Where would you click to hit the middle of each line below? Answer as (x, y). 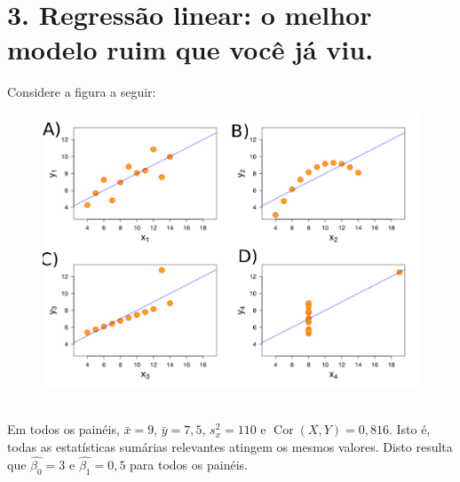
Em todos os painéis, (63, 429)
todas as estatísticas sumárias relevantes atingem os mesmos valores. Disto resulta (230, 446)
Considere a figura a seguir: (82, 92)
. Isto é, (409, 429)
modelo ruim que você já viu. (190, 49)
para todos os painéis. (189, 464)
